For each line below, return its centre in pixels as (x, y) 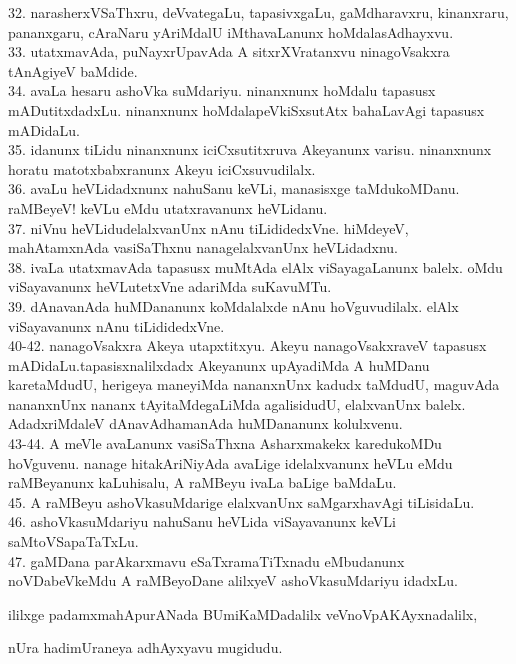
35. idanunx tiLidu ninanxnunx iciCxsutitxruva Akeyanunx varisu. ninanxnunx (250, 149)
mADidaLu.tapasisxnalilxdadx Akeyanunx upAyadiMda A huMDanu (219, 364)
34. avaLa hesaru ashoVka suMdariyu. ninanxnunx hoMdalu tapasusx (222, 90)
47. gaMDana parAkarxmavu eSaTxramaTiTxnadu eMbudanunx (206, 560)
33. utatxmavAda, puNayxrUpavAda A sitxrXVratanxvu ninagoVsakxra (229, 51)
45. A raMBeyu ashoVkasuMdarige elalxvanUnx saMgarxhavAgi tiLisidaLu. (241, 501)
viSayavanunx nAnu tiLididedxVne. (116, 325)
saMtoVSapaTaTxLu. (73, 541)
